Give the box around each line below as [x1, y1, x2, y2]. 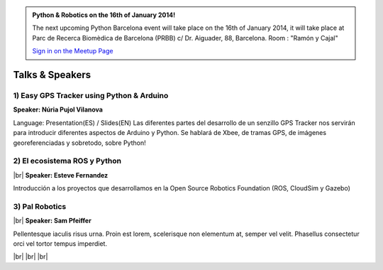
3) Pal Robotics [13, 201, 67, 211]
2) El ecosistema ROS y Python [13, 156, 122, 166]
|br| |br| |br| [13, 252, 48, 261]
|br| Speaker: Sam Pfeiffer [13, 217, 91, 225]
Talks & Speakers [13, 68, 91, 81]
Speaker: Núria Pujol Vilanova [13, 105, 103, 114]
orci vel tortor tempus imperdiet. [13, 239, 108, 248]
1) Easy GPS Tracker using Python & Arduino [13, 90, 169, 100]
